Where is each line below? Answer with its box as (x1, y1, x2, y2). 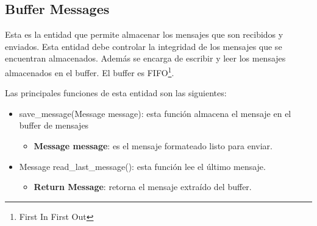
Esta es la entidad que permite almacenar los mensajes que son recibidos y (5, 28, 283, 41)
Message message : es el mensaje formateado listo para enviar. (34, 139, 272, 152)
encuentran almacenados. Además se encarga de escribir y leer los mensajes (5, 52, 286, 65)
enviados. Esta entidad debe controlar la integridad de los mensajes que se (5, 40, 282, 52)
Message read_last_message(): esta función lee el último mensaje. (19, 160, 266, 172)
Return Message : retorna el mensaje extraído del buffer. (34, 180, 252, 193)
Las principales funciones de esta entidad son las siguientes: (5, 87, 227, 99)
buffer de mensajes (19, 119, 89, 132)
